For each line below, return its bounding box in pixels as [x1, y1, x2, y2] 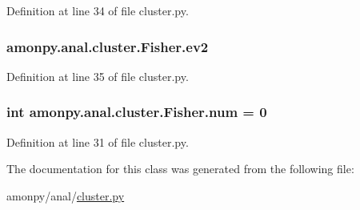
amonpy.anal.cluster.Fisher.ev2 [6, 36, 209, 56]
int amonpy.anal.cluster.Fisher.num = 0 [6, 102, 267, 122]
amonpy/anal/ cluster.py [6, 187, 125, 204]
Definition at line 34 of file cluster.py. [6, 2, 189, 18]
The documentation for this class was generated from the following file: [6, 160, 354, 177]
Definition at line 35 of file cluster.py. [6, 67, 189, 84]
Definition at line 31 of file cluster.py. [6, 133, 189, 150]
